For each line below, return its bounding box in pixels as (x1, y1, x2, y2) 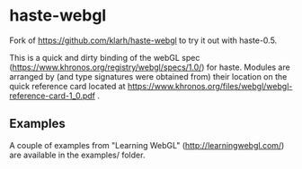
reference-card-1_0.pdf (9, 90, 96, 101)
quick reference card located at (9, 80, 126, 91)
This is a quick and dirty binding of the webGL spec (9, 52, 200, 63)
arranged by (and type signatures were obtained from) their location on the (9, 71, 288, 81)
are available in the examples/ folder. (9, 149, 146, 160)
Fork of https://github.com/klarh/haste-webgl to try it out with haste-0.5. (9, 35, 278, 46)
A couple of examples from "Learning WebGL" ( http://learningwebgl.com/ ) (9, 139, 285, 150)
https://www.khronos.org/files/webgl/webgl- (127, 80, 293, 91)
